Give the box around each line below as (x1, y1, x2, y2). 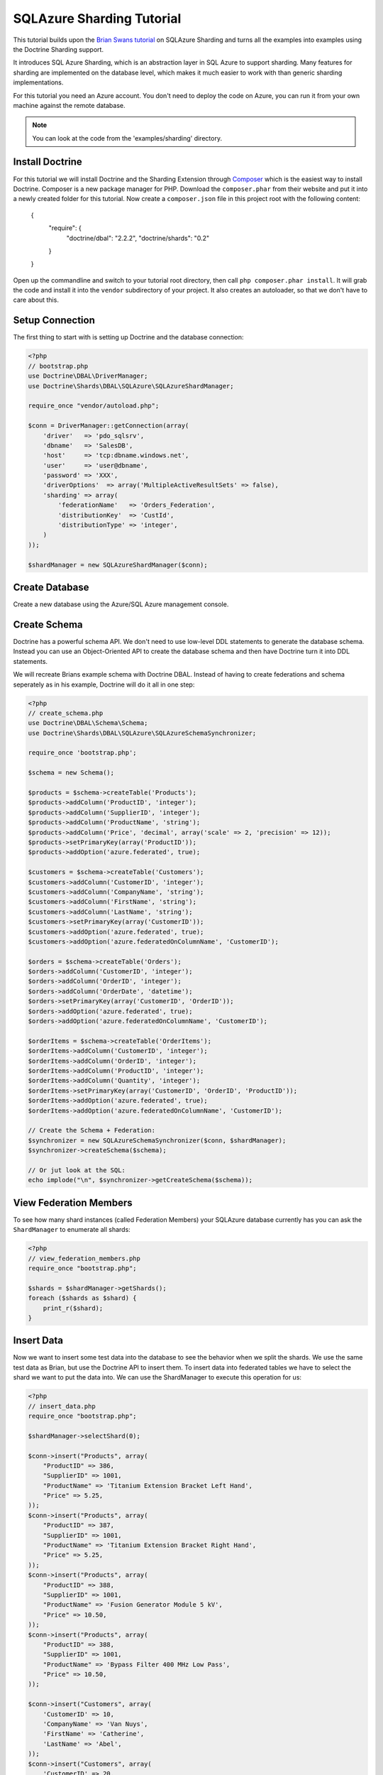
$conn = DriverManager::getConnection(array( (28, 422, 189, 430)
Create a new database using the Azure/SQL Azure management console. (13, 600, 229, 608)
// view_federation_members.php (28, 1254, 141, 1262)
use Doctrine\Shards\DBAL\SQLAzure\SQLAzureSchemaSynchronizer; (28, 728, 257, 737)
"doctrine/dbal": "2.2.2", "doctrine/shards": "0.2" (66, 234, 209, 242)
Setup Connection (13, 315, 95, 327)
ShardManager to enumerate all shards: (13, 1225, 131, 1234)
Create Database (13, 581, 89, 593)
